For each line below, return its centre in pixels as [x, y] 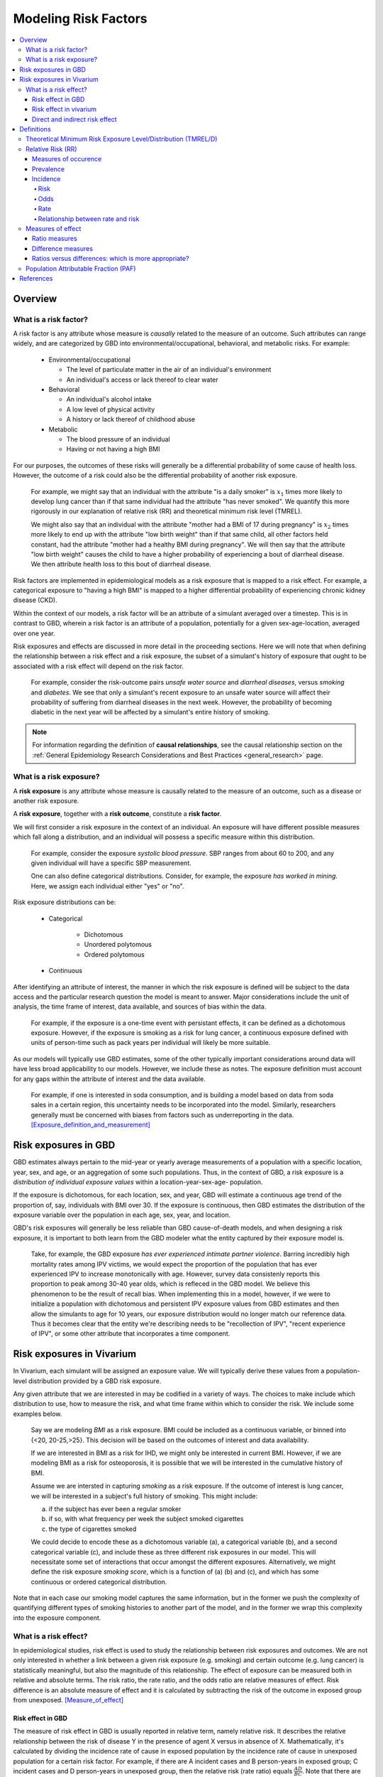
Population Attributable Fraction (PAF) [81, 268]
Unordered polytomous [118, 945]
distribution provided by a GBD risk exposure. [95, 1381]
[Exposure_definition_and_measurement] [90, 1125]
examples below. [38, 1414]
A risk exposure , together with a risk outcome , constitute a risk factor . [117, 814]
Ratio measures [55, 239]
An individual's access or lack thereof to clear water [143, 380]
